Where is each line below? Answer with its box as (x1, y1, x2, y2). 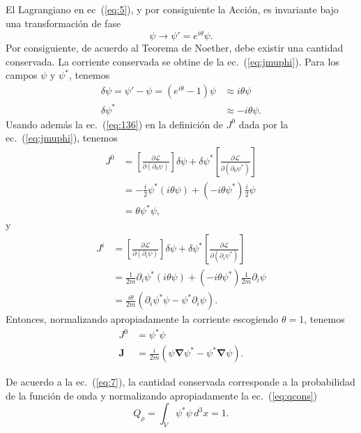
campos (6, 68, 38, 82)
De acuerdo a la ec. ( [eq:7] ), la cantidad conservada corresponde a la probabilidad (6, 374, 355, 389)
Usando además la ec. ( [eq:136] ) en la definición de (6, 116, 224, 131)
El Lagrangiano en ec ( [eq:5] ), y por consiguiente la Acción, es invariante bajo (6, 2, 339, 16)
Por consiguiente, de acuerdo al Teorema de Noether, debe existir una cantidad (6, 40, 344, 55)
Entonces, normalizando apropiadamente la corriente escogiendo (6, 312, 279, 326)
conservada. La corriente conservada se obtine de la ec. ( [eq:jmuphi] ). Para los (6, 54, 339, 68)
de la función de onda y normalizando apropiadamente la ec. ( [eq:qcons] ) (6, 388, 318, 402)
